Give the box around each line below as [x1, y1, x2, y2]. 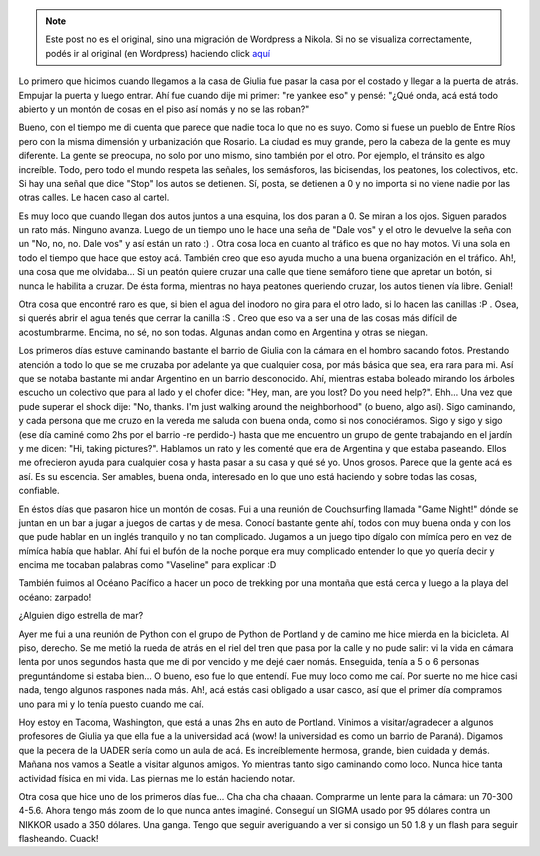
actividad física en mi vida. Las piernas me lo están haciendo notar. [18, 772, 295, 784]
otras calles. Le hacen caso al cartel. [18, 191, 170, 204]
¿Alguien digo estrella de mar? [18, 610, 144, 622]
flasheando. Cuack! [18, 833, 99, 845]
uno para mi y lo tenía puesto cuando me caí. [18, 698, 204, 710]
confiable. [18, 485, 60, 497]
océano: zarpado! [18, 591, 92, 603]
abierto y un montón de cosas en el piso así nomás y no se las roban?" [18, 103, 310, 115]
